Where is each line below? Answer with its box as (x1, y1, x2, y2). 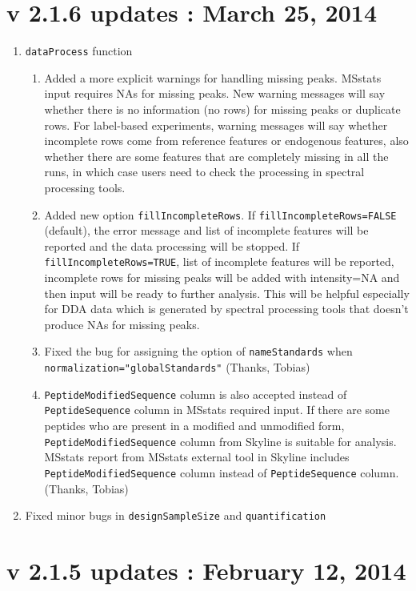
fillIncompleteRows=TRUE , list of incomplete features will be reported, (44, 253, 394, 270)
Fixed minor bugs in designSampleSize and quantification (25, 507, 326, 524)
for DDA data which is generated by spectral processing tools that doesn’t (44, 300, 409, 317)
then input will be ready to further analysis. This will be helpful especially (44, 284, 410, 301)
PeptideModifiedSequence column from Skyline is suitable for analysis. (44, 432, 397, 449)
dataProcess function (25, 42, 133, 59)
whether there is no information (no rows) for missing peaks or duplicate (44, 100, 401, 117)
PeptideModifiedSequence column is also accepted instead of (44, 385, 347, 402)
